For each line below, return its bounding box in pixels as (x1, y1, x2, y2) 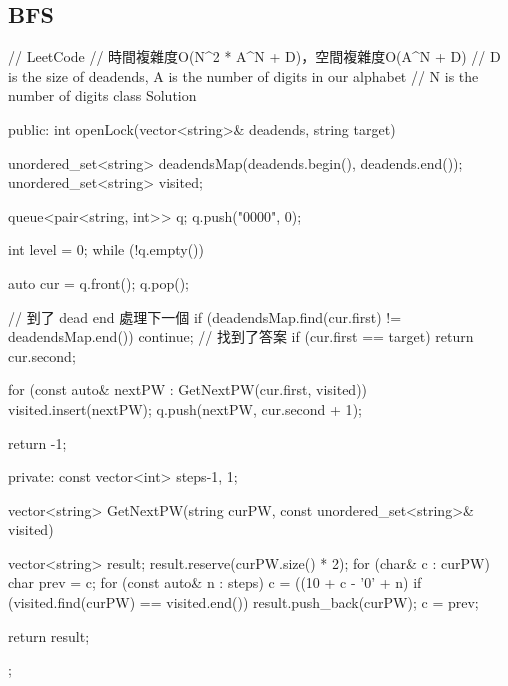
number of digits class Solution (8, 85, 197, 106)
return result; (8, 625, 90, 646)
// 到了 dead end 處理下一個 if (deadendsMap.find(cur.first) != (8, 306, 402, 327)
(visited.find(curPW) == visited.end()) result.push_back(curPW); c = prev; (8, 592, 479, 613)
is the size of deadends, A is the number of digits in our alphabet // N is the (8, 65, 479, 86)
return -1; (8, 432, 67, 453)
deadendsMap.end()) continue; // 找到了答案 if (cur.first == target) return (8, 326, 474, 347)
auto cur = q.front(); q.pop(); (8, 272, 189, 293)
